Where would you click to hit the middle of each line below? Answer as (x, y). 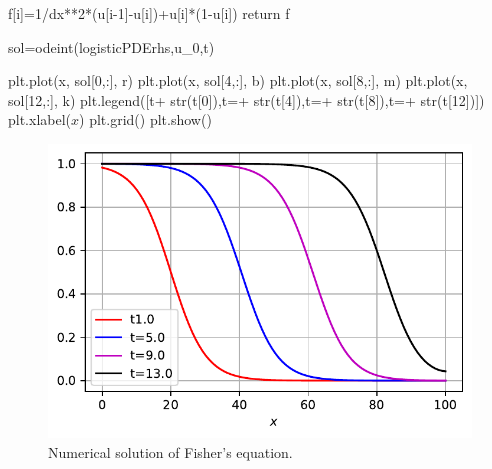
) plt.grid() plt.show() (145, 119)
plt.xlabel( (40, 119)
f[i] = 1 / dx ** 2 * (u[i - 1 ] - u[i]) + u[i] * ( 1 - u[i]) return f (149, 13)
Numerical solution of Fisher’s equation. (170, 451)
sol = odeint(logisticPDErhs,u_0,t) (111, 46)
